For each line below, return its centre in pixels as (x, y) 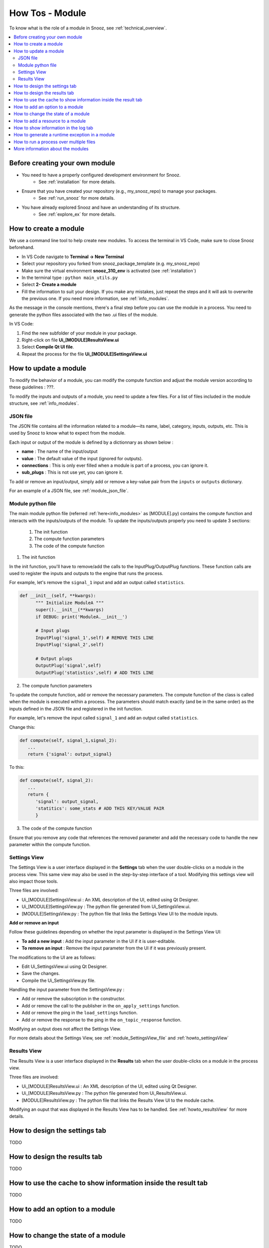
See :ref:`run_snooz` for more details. (77, 198)
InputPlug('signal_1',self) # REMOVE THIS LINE (95, 637)
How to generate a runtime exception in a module (64, 135)
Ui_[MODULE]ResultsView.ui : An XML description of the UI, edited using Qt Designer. (109, 1086)
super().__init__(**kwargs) (70, 610)
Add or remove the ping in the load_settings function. (80, 1013)
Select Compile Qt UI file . (48, 347)
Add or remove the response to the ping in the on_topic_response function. (102, 1020)
